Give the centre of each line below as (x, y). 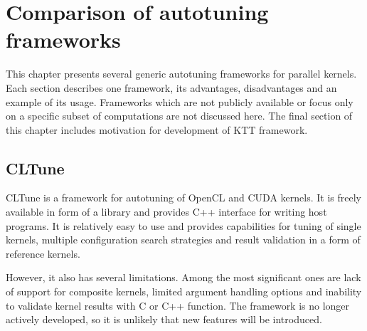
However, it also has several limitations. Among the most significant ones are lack (183, 277)
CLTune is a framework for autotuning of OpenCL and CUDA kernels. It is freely (183, 198)
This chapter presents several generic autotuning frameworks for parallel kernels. (181, 74)
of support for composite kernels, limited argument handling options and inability (184, 291)
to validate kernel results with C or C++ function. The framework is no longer (178, 305)
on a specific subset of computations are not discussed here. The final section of (179, 116)
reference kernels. (43, 253)
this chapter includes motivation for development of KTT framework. (157, 129)
